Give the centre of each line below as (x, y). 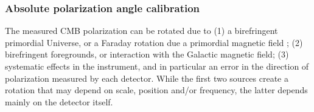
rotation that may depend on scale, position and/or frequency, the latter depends (156, 90)
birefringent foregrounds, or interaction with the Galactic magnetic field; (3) (147, 54)
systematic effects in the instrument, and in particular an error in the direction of (157, 66)
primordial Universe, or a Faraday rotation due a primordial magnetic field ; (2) (154, 42)
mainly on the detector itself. (59, 101)
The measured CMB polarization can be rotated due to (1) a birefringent (141, 31)
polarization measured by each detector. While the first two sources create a (147, 78)
